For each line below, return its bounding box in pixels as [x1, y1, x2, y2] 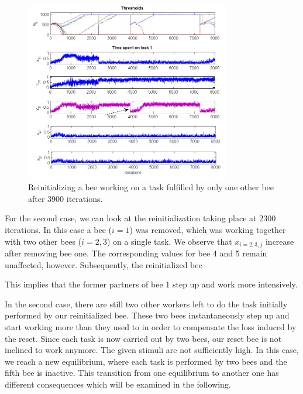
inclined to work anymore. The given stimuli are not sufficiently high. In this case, [5, 344, 299, 356]
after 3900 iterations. [28, 192, 103, 204]
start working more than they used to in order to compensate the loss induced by [5, 320, 297, 333]
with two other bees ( [5, 235, 82, 247]
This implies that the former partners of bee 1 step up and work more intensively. [5, 278, 298, 290]
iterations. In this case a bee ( [5, 223, 112, 235]
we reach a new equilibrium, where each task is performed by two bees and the [5, 355, 287, 367]
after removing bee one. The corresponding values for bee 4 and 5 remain [5, 246, 267, 259]
